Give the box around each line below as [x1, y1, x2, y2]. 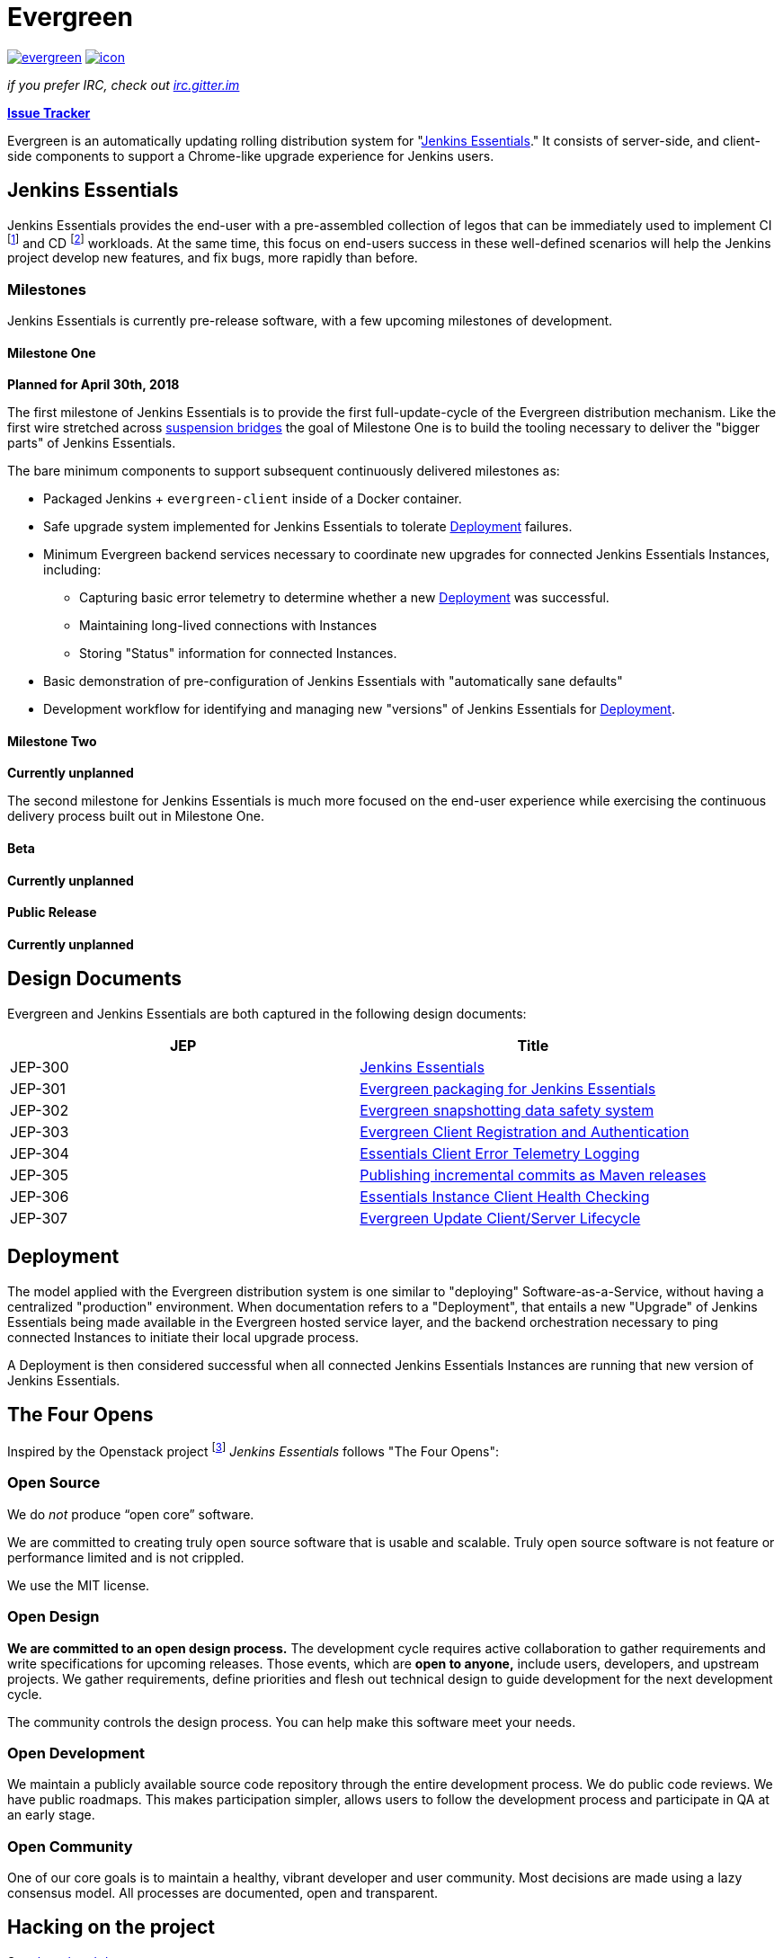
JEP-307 [10, 1208, 68, 1227]
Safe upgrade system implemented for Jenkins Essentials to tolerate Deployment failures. [43, 519, 573, 535]
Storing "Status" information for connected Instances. [79, 645, 397, 662]
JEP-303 [10, 1122, 69, 1141]
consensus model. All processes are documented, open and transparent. [7, 1885, 439, 1901]
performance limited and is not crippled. [7, 1549, 245, 1565]
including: [43, 562, 102, 578]
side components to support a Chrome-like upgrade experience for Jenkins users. [7, 147, 494, 164]
